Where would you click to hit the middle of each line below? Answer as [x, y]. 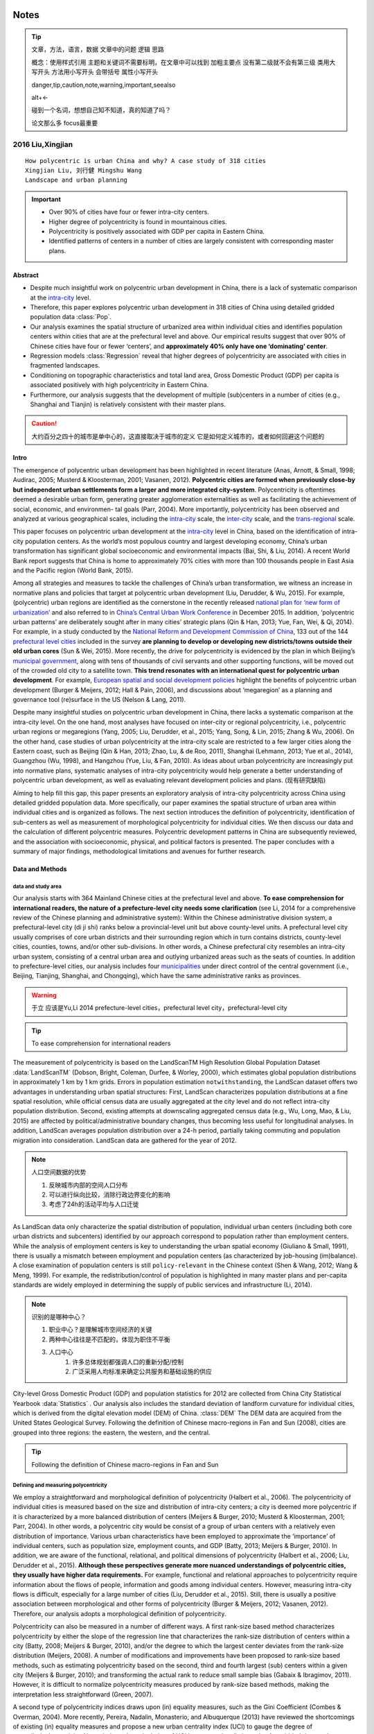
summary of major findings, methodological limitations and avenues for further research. [139, 851]
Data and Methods [40, 869]
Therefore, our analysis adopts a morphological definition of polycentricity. [119, 1613]
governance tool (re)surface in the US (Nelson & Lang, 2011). [99, 700]
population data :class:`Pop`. [71, 317]
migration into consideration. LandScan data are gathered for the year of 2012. [125, 1140]
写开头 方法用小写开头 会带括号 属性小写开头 [95, 72]
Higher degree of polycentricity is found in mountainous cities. [138, 221]
